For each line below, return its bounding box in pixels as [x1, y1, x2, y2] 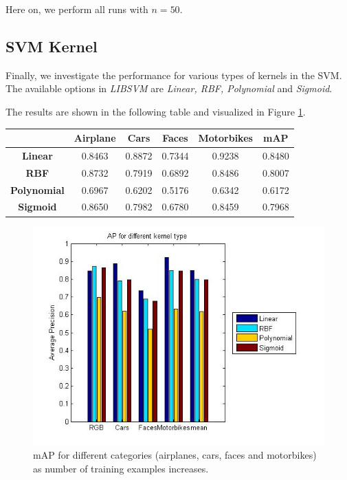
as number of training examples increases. [33, 461, 209, 475]
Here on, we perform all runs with [5, 2, 148, 16]
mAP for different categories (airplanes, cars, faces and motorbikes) [33, 448, 317, 462]
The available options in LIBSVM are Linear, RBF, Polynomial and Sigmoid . [5, 81, 333, 96]
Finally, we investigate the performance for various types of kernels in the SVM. [5, 67, 342, 82]
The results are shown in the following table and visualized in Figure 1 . [5, 104, 306, 118]
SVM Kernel [5, 35, 98, 56]
